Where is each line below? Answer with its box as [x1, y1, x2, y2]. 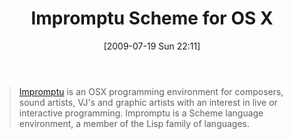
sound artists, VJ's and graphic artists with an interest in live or [18, 96, 278, 108]
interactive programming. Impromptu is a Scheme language [18, 107, 264, 119]
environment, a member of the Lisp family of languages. [18, 117, 251, 129]
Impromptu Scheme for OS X [30, 7, 274, 30]
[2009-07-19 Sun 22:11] [103, 40, 201, 52]
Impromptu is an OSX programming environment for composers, [18, 85, 284, 97]
